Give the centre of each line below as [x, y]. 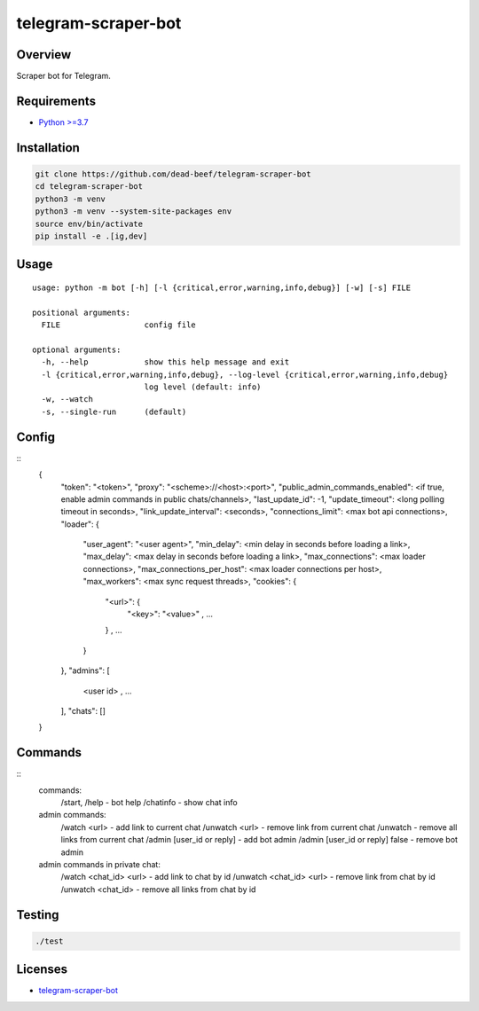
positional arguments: [82, 312]
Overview [44, 55]
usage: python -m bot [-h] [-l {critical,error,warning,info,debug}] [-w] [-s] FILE [222, 287]
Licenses [42, 970]
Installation [48, 148]
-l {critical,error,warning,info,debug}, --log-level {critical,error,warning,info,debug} [245, 374]
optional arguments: [77, 349]
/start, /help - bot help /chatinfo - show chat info [149, 803]
